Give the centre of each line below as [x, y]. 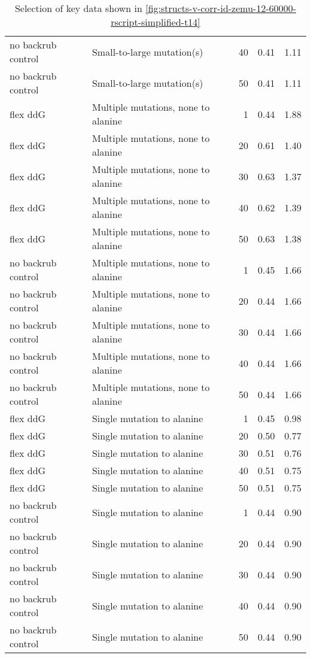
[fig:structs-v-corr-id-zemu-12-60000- [221, 8]
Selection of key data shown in [78, 8]
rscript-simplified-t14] [155, 22]
